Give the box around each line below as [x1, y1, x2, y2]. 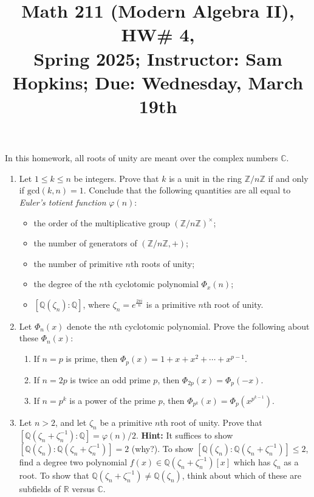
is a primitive [146, 297, 196, 310]
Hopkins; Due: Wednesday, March [12, 69, 304, 94]
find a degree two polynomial [19, 455, 128, 468]
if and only [268, 172, 309, 184]
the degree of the [33, 277, 97, 290]
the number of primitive [33, 257, 123, 269]
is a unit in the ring [169, 172, 242, 184]
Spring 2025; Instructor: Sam [33, 46, 282, 71]
